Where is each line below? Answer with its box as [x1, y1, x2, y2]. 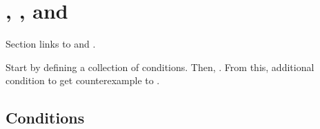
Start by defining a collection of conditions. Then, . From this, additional [6, 59, 314, 74]
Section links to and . [6, 37, 96, 51]
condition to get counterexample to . [6, 73, 160, 88]
